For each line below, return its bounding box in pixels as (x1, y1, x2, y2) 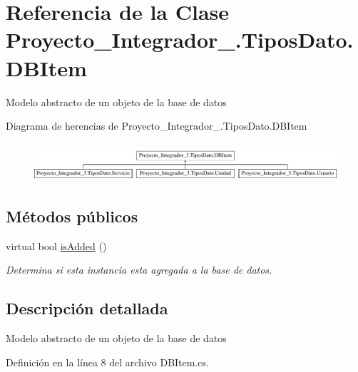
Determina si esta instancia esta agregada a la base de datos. (6, 262, 272, 277)
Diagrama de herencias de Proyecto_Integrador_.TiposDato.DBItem (6, 118, 307, 133)
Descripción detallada (6, 297, 168, 319)
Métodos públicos (6, 205, 138, 227)
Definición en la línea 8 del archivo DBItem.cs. (6, 354, 209, 369)
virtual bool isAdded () (6, 238, 107, 253)
